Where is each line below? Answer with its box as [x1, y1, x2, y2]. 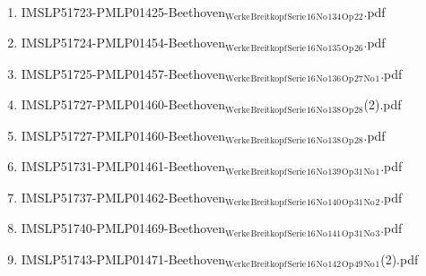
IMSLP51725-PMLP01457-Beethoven [21, 64, 225, 82]
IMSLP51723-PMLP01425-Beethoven [21, 3, 225, 21]
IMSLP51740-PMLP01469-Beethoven [21, 219, 225, 237]
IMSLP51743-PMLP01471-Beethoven [21, 249, 225, 268]
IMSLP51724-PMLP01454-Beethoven [21, 33, 225, 52]
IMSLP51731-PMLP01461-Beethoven [21, 157, 225, 176]
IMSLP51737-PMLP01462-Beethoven [21, 187, 225, 206]
